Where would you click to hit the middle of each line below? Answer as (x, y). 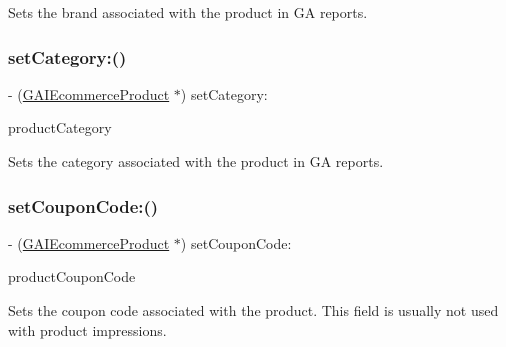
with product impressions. (87, 329)
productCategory (60, 127)
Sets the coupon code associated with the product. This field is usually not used (253, 310)
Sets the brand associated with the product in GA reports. (188, 12)
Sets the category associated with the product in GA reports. (196, 161)
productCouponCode (72, 276)
